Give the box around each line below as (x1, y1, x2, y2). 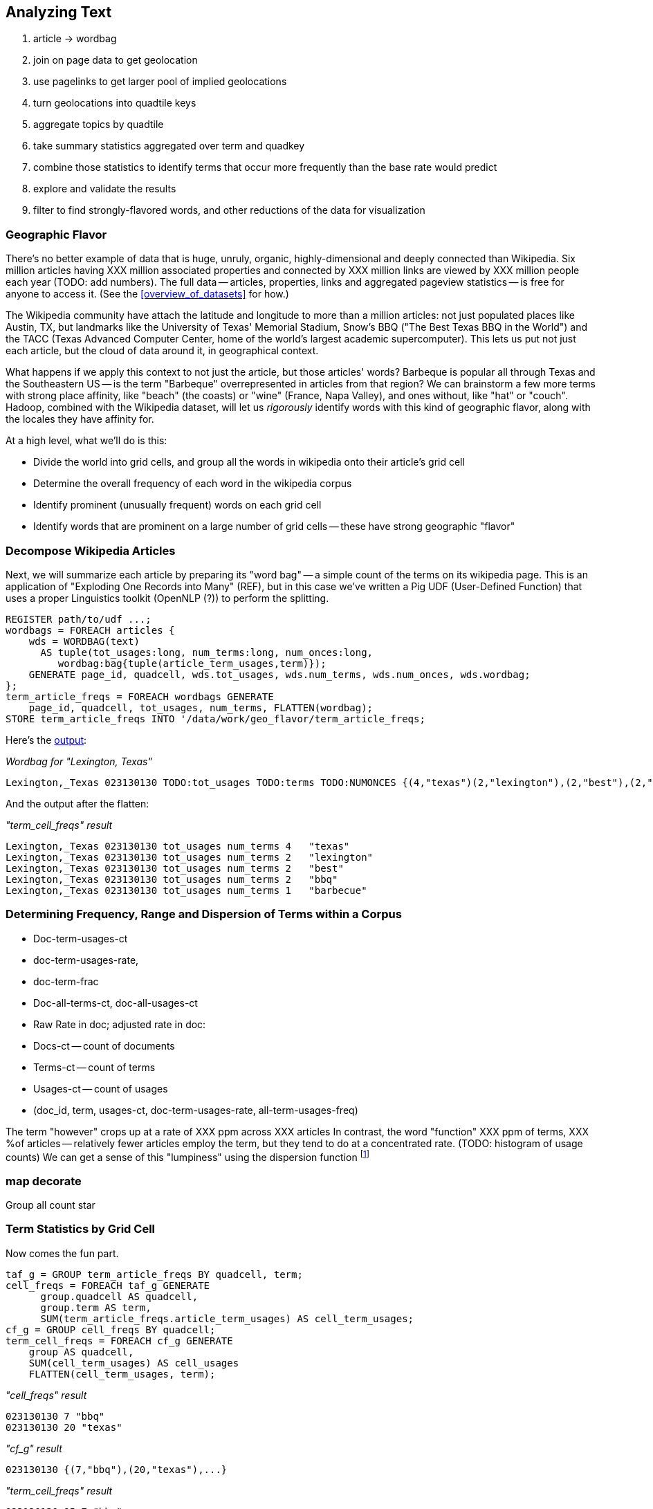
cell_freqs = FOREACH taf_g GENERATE (6, 1279, 210, 1291)
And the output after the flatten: (6, 797, 149, 810)
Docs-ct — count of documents (33, 1039, 175, 1052)
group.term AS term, (40, 1301, 151, 1313)
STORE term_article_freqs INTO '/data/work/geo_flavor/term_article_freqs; (6, 713, 425, 724)
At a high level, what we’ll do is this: (6, 435, 167, 447)
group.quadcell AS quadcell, (40, 1290, 199, 1302)
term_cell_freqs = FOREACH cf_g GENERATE (6, 1335, 233, 1346)
